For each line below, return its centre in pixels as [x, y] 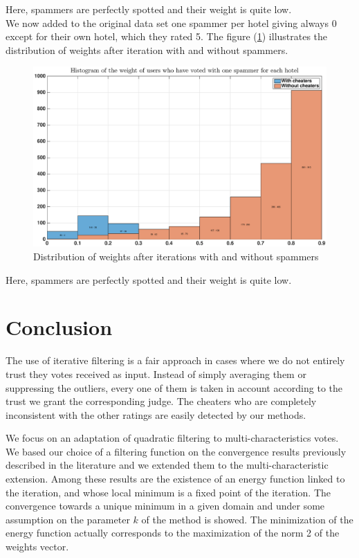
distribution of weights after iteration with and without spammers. [147, 49]
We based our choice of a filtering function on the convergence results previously [176, 451]
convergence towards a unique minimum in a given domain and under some [165, 506]
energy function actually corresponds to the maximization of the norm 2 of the [173, 533]
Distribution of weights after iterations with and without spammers [176, 256]
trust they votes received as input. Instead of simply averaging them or [156, 373]
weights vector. [37, 547]
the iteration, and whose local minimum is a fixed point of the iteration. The [168, 492]
